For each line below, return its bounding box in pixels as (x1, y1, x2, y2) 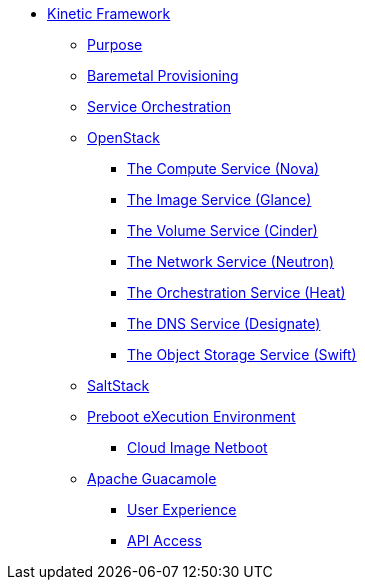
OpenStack (87, 129, 160, 146)
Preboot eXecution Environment (87, 408, 296, 425)
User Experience (127, 501, 237, 518)
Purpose (87, 36, 143, 53)
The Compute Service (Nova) (127, 160, 320, 177)
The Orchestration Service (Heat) (127, 284, 346, 301)
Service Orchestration (87, 98, 231, 115)
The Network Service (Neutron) (127, 253, 335, 270)
